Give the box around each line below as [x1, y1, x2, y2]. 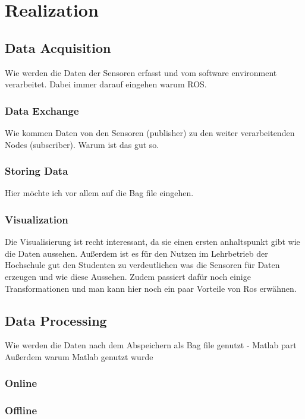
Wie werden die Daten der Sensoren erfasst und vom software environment [5, 66, 277, 78]
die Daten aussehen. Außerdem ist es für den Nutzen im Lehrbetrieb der [5, 247, 268, 259]
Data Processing [5, 311, 107, 329]
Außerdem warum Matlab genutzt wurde [5, 350, 153, 363]
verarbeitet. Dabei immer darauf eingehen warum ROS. [5, 78, 207, 90]
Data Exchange [5, 103, 79, 118]
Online [5, 376, 37, 390]
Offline [5, 403, 37, 418]
